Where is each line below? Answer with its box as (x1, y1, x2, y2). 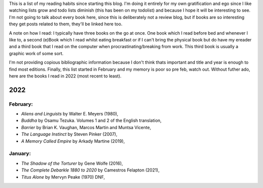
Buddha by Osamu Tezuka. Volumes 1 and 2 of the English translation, (21, 117, 162, 124)
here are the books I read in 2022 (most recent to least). (9, 73, 122, 79)
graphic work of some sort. (9, 50, 64, 56)
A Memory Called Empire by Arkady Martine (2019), (21, 138, 125, 144)
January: (9, 150, 31, 157)
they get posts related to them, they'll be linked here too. (9, 21, 123, 27)
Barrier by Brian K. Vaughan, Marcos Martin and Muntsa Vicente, (21, 124, 151, 130)
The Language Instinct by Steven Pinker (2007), (21, 132, 118, 137)
